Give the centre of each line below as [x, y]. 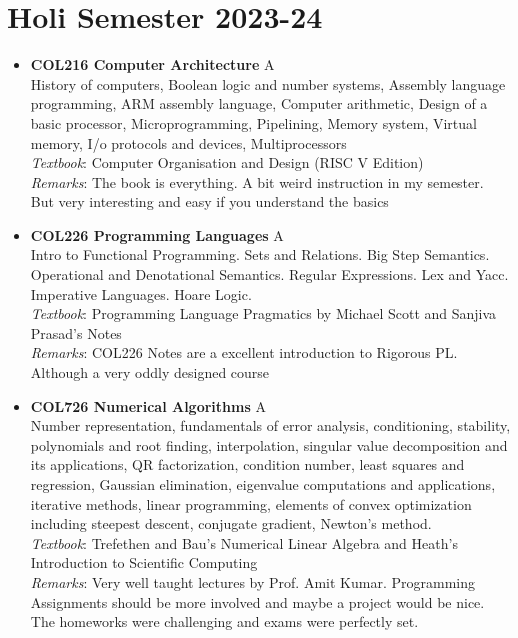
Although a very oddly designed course [150, 372]
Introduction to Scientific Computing [144, 562]
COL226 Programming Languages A [157, 234]
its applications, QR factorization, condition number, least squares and [247, 464]
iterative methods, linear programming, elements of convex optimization [251, 503]
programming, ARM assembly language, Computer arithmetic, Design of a [259, 103]
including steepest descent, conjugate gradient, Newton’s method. [231, 523]
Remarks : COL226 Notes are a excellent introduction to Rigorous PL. [244, 352]
